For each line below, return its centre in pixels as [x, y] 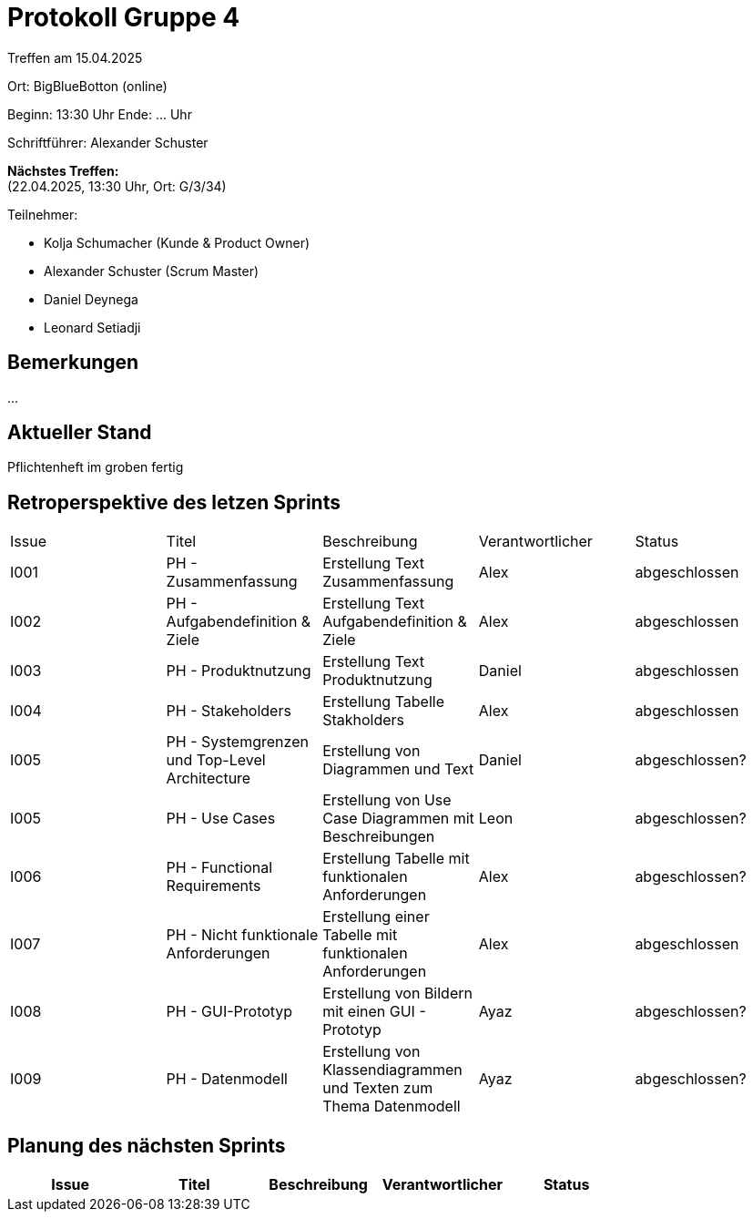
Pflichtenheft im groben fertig [96, 467]
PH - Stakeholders [229, 711]
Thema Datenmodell [392, 1106]
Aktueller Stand [80, 433]
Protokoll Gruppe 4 [124, 17]
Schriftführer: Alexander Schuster [108, 142]
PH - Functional [219, 868]
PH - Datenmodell [227, 1079]
